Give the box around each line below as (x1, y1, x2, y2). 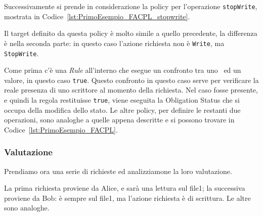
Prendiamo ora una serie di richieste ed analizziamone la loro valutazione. (4, 165, 232, 176)
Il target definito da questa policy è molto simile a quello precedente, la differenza (4, 28, 257, 38)
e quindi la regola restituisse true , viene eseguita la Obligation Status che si (4, 95, 240, 105)
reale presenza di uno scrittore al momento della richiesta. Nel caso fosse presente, (4, 84, 258, 95)
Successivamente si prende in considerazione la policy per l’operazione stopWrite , (4, 1, 257, 11)
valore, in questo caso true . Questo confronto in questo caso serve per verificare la (4, 74, 259, 85)
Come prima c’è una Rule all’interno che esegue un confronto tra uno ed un (4, 65, 241, 75)
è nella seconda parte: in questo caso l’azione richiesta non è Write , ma (4, 37, 225, 48)
